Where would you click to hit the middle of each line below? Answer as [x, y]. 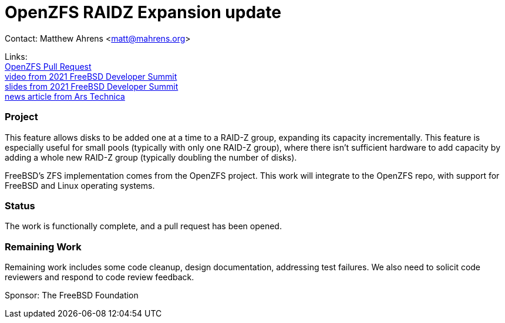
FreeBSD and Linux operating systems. [80, 185]
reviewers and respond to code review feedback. [100, 277]
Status [20, 205]
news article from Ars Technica [65, 96]
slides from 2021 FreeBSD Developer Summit [92, 86]
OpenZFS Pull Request [48, 66]
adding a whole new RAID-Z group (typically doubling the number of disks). [151, 157]
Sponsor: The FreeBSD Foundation [72, 295]
